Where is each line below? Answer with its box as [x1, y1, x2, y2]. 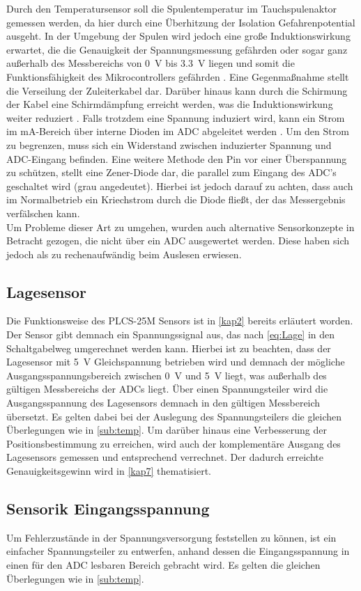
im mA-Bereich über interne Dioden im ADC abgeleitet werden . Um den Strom [6, 124, 349, 139]
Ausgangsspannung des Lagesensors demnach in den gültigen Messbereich [6, 395, 321, 410]
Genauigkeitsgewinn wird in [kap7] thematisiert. [6, 464, 211, 478]
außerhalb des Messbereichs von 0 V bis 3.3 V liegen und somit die [6, 56, 295, 70]
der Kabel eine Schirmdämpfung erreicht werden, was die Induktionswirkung [6, 97, 333, 111]
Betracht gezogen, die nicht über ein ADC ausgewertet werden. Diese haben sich [6, 233, 350, 248]
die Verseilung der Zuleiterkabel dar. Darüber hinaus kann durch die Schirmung [6, 83, 348, 97]
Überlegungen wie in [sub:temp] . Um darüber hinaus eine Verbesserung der [6, 423, 327, 437]
